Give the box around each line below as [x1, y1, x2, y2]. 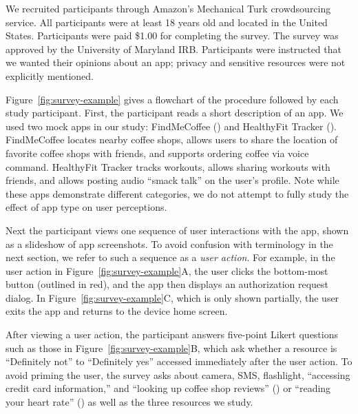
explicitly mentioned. [6, 68, 94, 83]
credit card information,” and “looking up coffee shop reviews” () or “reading [6, 381, 331, 395]
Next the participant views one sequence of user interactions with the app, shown [6, 222, 349, 237]
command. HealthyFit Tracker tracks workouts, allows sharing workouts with [6, 159, 330, 174]
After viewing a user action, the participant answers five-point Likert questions [6, 327, 338, 342]
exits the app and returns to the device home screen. [6, 304, 228, 318]
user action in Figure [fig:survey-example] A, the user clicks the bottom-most [6, 263, 328, 278]
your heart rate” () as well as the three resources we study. [6, 395, 253, 409]
